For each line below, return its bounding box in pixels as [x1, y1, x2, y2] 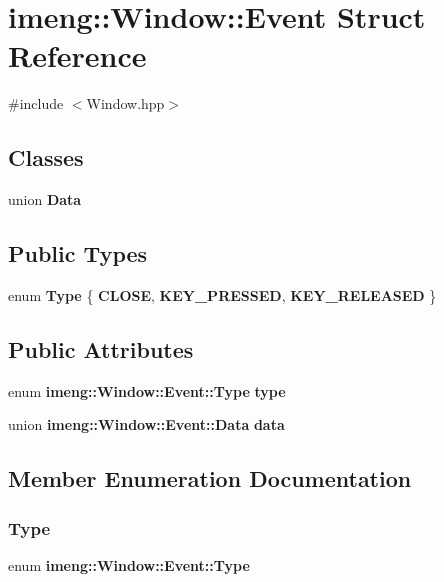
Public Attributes [8, 333, 194, 364]
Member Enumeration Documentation [8, 463, 412, 494]
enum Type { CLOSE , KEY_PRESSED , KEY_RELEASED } [8, 284, 437, 305]
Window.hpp [86, 93, 165, 114]
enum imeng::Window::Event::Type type [8, 380, 286, 401]
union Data [8, 189, 82, 210]
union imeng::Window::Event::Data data [8, 414, 285, 435]
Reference [8, 35, 147, 76]
